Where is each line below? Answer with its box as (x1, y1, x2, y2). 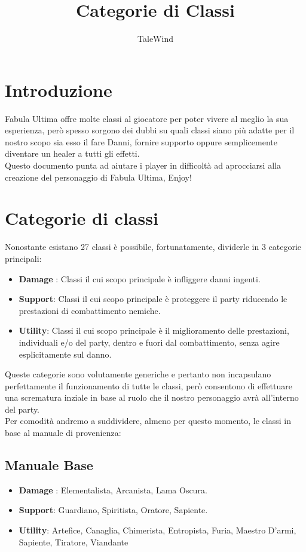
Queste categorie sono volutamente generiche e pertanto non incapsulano (5, 368, 271, 380)
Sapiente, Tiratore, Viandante (19, 535, 128, 548)
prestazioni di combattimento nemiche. (19, 304, 161, 316)
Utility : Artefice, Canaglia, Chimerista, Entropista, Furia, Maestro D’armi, (19, 524, 296, 536)
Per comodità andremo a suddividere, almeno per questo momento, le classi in (5, 414, 291, 427)
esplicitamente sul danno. (19, 347, 112, 360)
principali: (5, 252, 42, 264)
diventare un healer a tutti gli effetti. (5, 147, 140, 160)
